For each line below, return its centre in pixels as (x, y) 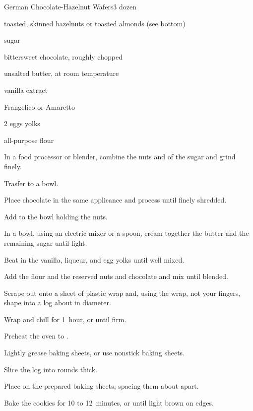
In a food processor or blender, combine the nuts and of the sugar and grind (120, 157)
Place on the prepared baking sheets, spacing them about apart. (101, 386)
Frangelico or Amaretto (40, 106)
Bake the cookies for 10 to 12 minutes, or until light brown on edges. (109, 402)
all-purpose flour (29, 140)
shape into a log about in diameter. (58, 303)
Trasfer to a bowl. (31, 183)
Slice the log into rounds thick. (51, 369)
